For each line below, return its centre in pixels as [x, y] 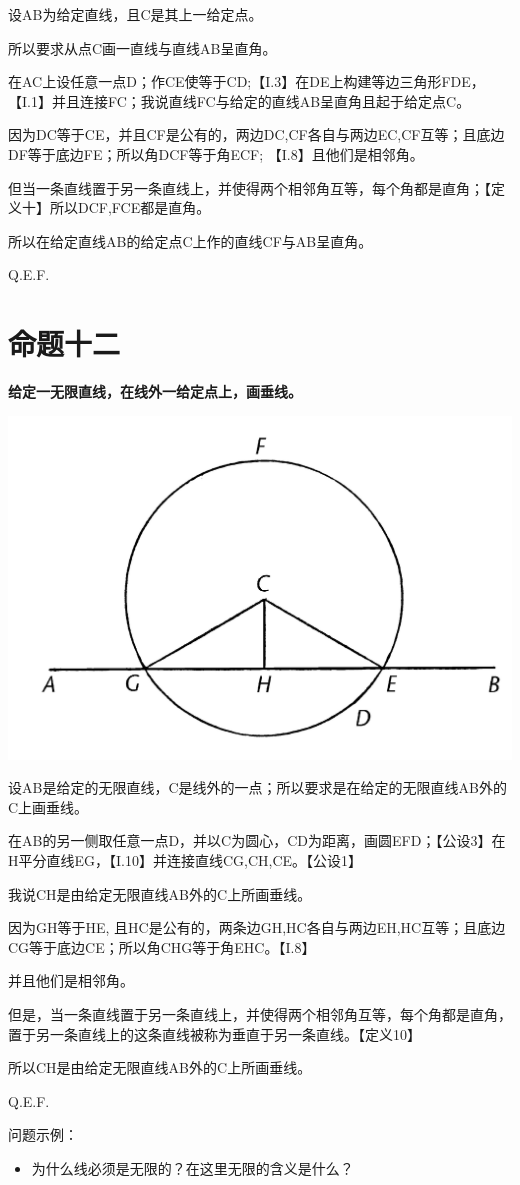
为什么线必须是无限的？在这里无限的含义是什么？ [192, 1168]
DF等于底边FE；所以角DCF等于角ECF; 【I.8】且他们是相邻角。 [216, 153]
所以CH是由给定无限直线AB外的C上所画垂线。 [160, 1067]
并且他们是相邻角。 [71, 980]
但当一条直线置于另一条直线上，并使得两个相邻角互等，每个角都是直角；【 [249, 187]
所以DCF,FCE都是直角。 [130, 207]
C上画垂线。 [48, 806]
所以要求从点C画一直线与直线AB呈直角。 [142, 47]
